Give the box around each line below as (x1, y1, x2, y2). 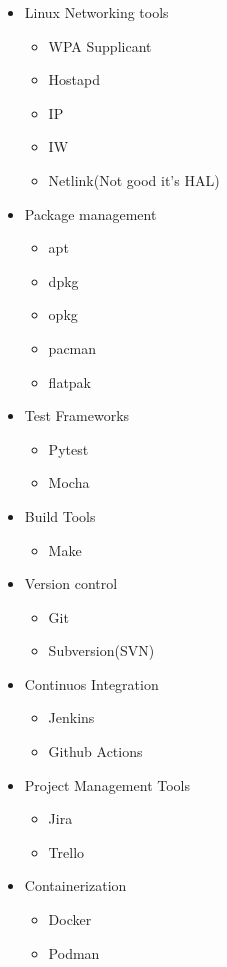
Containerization (24, 875, 127, 896)
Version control (24, 573, 118, 594)
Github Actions (48, 741, 143, 762)
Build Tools (24, 505, 96, 526)
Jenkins (48, 707, 95, 728)
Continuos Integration (24, 673, 159, 694)
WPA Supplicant (48, 35, 152, 56)
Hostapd (48, 69, 101, 90)
